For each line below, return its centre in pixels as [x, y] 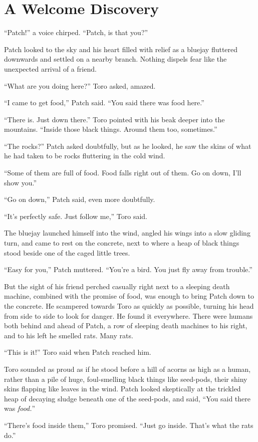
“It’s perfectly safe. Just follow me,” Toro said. [76, 216]
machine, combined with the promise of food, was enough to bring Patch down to [129, 296]
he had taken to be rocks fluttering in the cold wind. [85, 156]
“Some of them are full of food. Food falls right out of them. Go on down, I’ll [123, 173]
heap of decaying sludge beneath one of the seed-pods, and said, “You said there [127, 398]
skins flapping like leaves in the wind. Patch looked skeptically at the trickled [122, 389]
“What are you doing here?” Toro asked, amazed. [80, 85]
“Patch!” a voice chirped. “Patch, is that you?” [76, 32]
